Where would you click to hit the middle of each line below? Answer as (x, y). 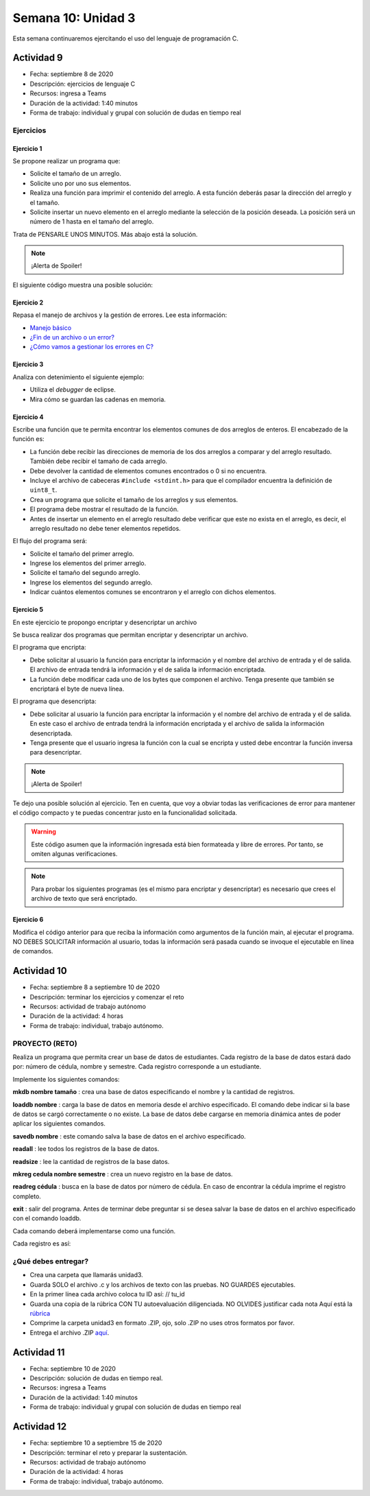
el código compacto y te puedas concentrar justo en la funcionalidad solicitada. (125, 812)
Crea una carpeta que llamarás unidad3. (86, 1275)
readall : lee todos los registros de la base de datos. (86, 1149)
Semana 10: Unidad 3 (74, 18)
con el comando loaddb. (47, 1218)
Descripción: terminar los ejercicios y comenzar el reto (107, 997)
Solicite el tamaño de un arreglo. (75, 174)
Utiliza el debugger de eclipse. (73, 390)
